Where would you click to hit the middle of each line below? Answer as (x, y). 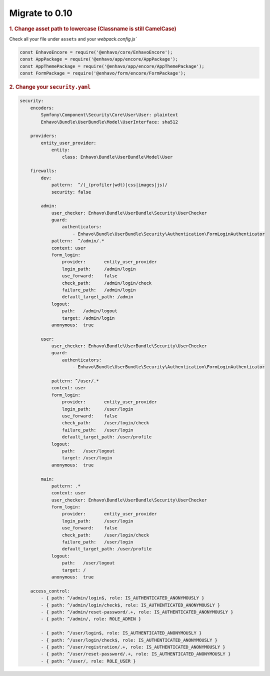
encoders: (42, 108)
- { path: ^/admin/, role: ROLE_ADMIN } (91, 619)
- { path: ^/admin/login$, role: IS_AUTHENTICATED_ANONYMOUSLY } (122, 598)
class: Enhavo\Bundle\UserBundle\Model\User (117, 157)
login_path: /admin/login (99, 269)
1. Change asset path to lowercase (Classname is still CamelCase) (93, 29)
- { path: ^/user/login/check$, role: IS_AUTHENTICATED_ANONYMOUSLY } (129, 640)
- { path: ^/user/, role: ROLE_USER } (88, 661)
